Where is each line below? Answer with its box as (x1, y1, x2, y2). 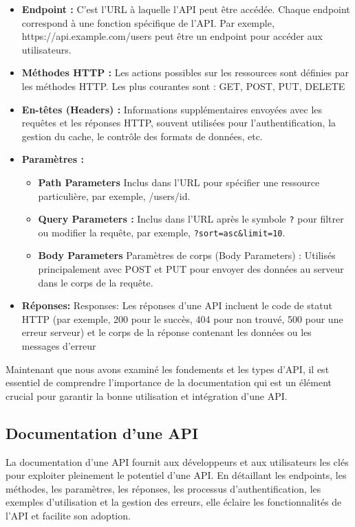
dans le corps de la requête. (38, 275, 153, 289)
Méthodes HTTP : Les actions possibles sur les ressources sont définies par (21, 65, 349, 80)
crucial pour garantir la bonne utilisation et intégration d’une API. (6, 388, 288, 403)
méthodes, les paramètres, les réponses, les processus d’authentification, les (6, 481, 321, 495)
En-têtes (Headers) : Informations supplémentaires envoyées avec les (21, 102, 323, 116)
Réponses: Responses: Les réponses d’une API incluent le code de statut (21, 298, 332, 313)
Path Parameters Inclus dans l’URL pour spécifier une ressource (38, 175, 320, 189)
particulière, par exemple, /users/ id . (38, 188, 191, 203)
